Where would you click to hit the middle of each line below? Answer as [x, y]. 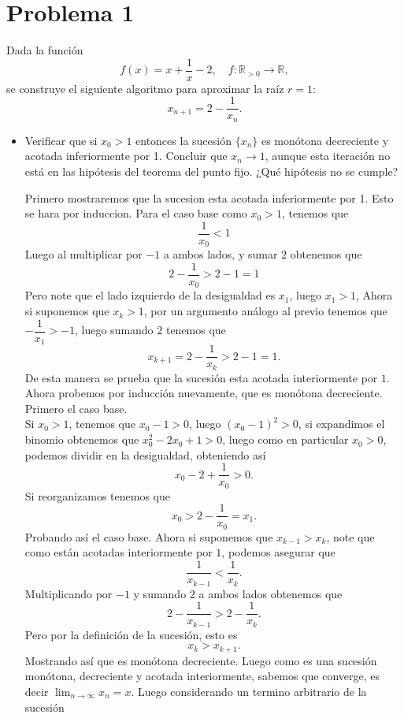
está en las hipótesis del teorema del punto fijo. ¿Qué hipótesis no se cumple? [211, 171]
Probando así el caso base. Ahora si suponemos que [149, 536]
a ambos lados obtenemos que [271, 593]
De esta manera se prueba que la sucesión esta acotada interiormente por [201, 377]
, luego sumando [114, 330]
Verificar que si [61, 140]
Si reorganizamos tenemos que [97, 495]
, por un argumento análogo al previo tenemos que [265, 311]
